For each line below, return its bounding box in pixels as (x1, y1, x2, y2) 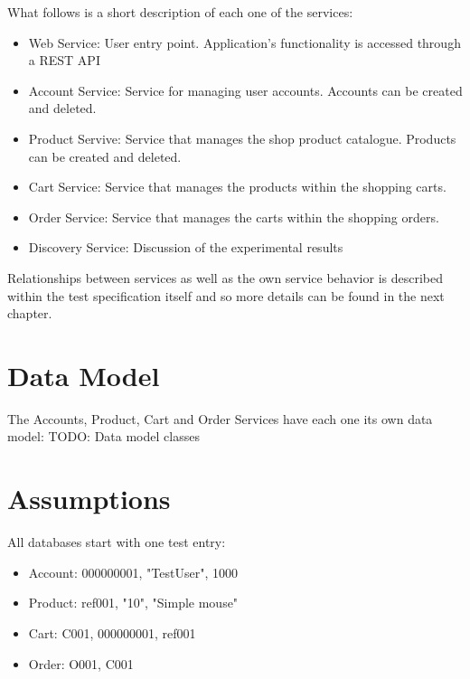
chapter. (7, 304, 52, 323)
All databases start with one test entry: (7, 533, 226, 552)
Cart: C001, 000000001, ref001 (28, 623, 196, 642)
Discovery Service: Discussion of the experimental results (28, 238, 343, 257)
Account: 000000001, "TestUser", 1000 (28, 562, 238, 581)
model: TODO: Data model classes (7, 427, 200, 446)
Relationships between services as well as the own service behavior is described (7, 268, 444, 287)
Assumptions (7, 480, 171, 517)
